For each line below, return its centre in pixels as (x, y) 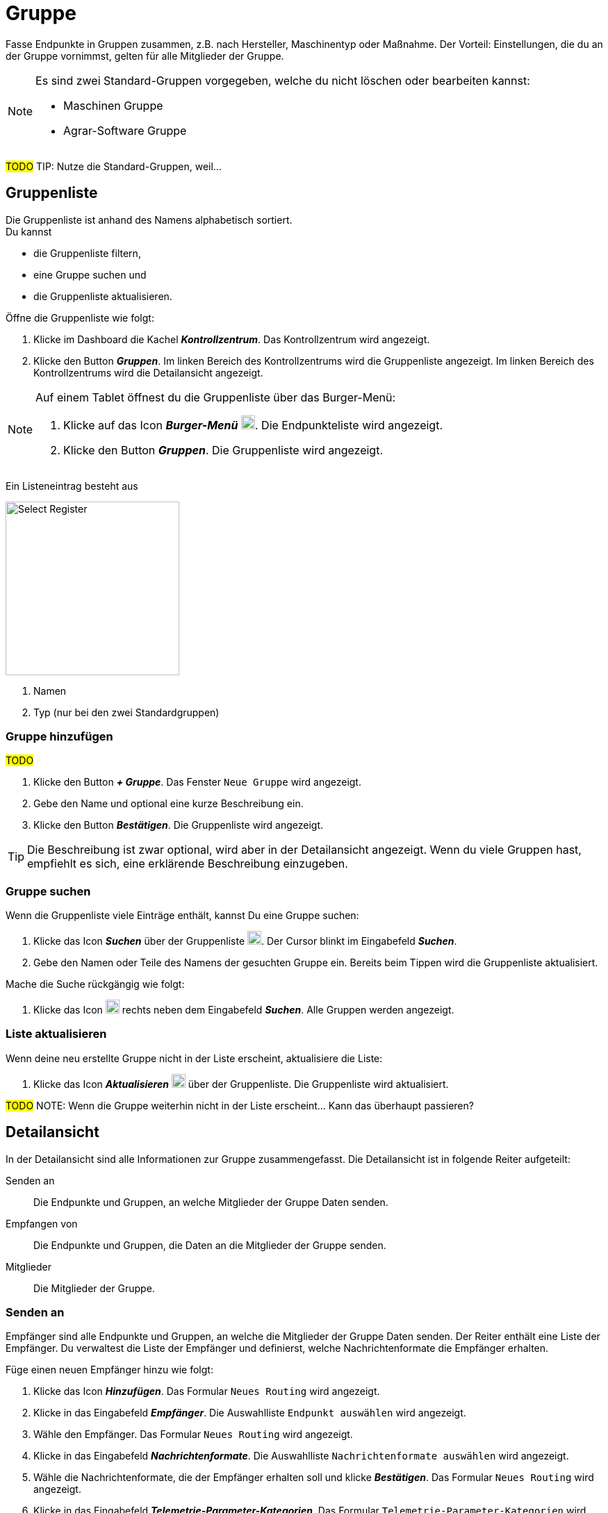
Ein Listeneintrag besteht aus (72, 486)
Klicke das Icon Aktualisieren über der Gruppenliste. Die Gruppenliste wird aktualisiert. (241, 1084)
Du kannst (29, 231)
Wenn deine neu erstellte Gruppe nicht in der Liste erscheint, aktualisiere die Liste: (194, 1058)
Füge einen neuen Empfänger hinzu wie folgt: (109, 1370)
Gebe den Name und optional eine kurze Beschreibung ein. (169, 804)
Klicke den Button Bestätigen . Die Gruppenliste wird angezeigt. (179, 825)
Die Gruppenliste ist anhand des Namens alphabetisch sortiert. (149, 220)
